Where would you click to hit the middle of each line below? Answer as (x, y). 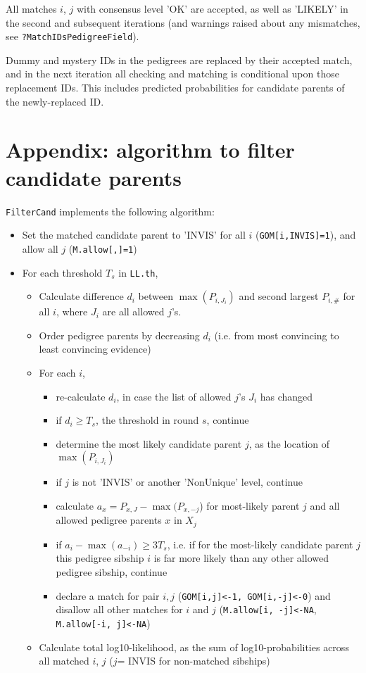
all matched (64, 661)
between (156, 296)
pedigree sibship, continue (112, 572)
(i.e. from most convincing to (277, 335)
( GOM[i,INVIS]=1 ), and (306, 235)
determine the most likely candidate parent (149, 443)
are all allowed (133, 312)
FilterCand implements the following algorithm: (110, 211)
